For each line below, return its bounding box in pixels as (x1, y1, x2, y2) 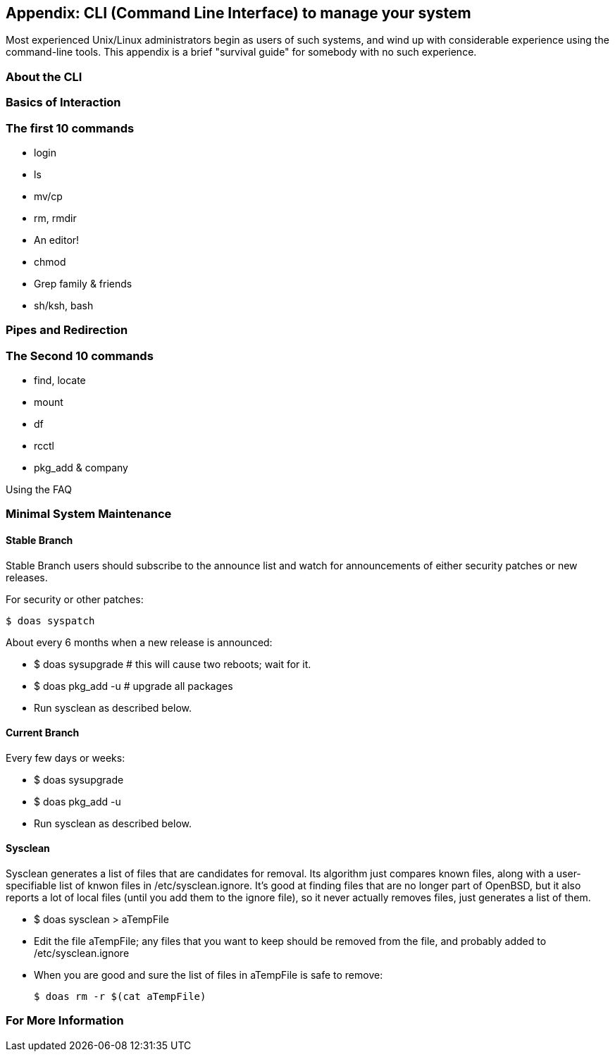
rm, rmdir (34, 211, 77, 224)
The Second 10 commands (6, 348, 154, 363)
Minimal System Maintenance (6, 507, 172, 521)
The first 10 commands (6, 120, 135, 135)
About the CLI (6, 69, 82, 84)
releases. (6, 571, 48, 583)
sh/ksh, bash (34, 299, 94, 311)
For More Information (6, 1013, 124, 1028)
